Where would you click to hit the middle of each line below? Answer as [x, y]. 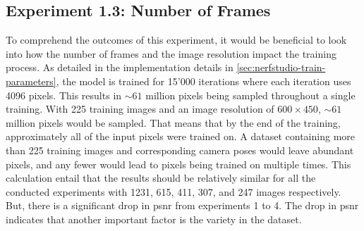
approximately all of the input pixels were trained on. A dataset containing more [180, 136]
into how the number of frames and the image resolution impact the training [171, 53]
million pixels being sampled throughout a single [250, 95]
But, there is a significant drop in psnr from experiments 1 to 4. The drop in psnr [182, 205]
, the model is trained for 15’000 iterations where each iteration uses [204, 81]
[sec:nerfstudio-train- [281, 67]
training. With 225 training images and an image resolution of [140, 109]
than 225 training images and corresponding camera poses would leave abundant [180, 150]
